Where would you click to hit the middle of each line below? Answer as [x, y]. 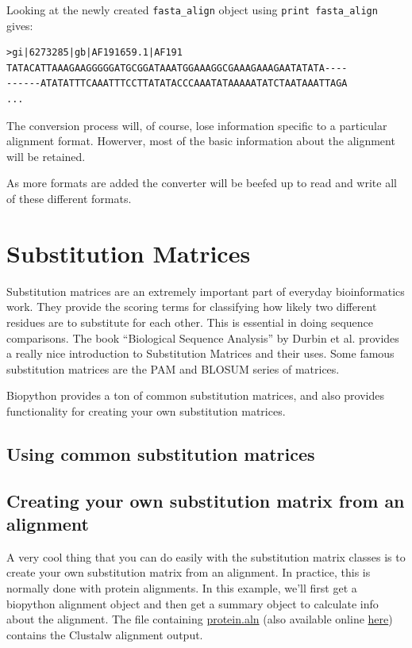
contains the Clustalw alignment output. [105, 634]
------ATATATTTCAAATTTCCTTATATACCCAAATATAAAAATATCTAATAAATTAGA [177, 84]
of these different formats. [69, 198]
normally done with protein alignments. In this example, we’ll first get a [182, 588]
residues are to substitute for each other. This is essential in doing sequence [190, 322]
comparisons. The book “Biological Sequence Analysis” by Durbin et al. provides [203, 337]
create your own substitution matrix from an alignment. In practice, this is [189, 572]
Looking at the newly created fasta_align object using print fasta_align [192, 10]
